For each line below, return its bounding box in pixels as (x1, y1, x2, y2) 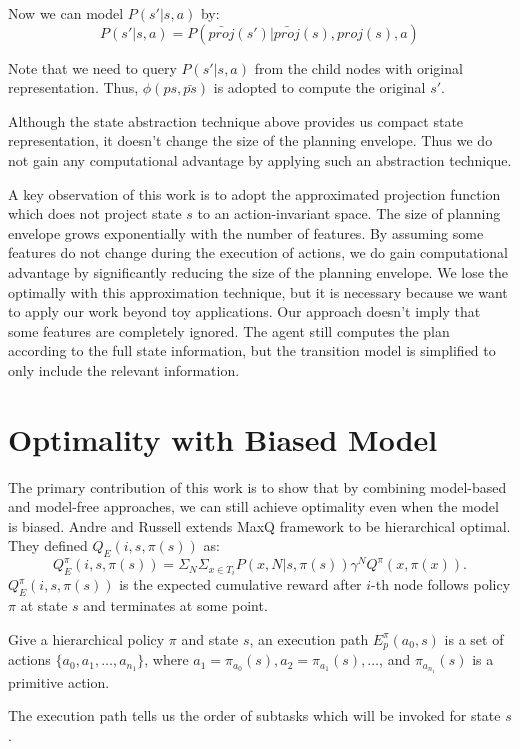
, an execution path (249, 628, 369, 649)
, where (144, 649, 189, 670)
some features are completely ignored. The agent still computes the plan (8, 320, 450, 341)
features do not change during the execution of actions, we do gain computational (8, 242, 508, 263)
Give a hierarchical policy (8, 628, 165, 649)
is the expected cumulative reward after (119, 574, 362, 595)
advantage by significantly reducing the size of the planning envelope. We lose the (8, 261, 508, 282)
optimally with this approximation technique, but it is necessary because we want (8, 281, 508, 302)
